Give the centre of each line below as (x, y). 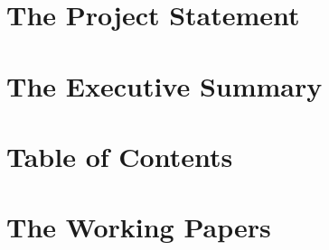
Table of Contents (120, 156)
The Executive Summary (164, 85)
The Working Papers (139, 227)
